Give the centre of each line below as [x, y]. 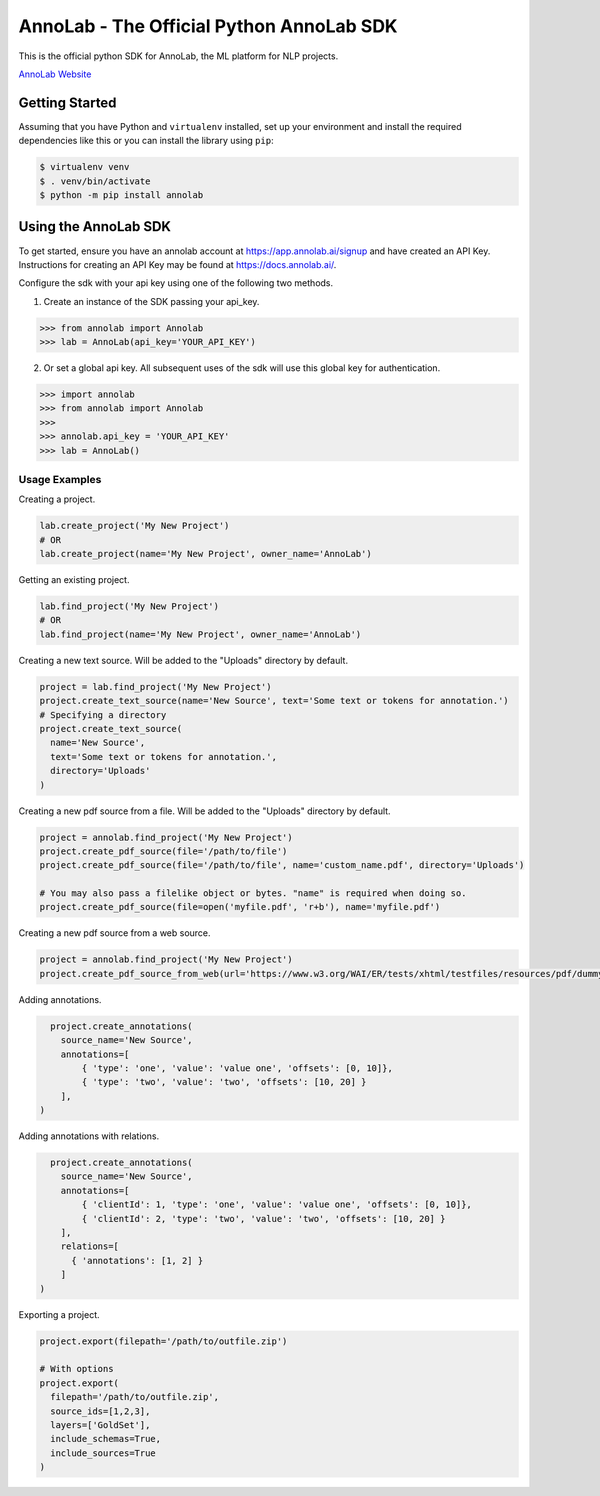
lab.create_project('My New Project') [134, 526]
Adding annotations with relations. [89, 1136]
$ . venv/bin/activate [95, 181]
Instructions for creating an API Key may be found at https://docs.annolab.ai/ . [177, 264]
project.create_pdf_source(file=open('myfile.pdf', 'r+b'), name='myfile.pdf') [240, 907]
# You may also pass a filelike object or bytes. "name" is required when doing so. [253, 893]
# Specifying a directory [103, 714]
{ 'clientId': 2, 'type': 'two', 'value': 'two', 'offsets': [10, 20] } [263, 1218]
